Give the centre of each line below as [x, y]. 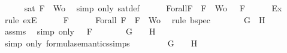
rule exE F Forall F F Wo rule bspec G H [135, 19]
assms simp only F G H [80, 31]
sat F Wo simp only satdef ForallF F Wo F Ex [153, 8]
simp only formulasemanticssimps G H [101, 43]
